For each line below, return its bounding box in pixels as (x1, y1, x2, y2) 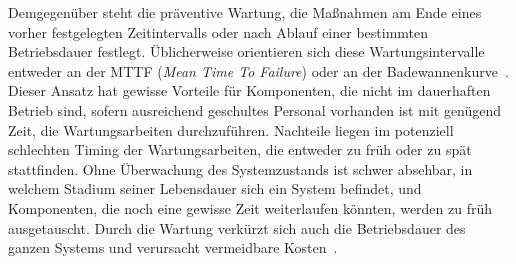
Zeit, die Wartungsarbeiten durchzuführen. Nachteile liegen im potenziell (8, 119, 454, 140)
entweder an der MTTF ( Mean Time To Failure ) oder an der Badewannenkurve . (8, 60, 509, 81)
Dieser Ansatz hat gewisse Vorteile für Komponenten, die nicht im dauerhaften (8, 80, 491, 101)
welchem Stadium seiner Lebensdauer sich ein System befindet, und (8, 178, 422, 199)
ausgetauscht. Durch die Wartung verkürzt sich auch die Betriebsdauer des (8, 217, 466, 238)
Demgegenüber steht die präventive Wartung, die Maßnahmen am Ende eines (8, 2, 482, 22)
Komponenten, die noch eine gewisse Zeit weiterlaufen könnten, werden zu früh (8, 197, 493, 218)
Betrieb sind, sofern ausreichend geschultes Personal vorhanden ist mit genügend (8, 99, 502, 120)
